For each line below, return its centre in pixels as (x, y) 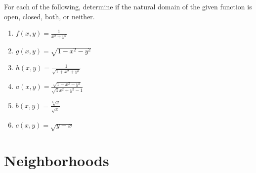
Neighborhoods (57, 160)
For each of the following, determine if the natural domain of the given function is (128, 6)
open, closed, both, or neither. (49, 16)
